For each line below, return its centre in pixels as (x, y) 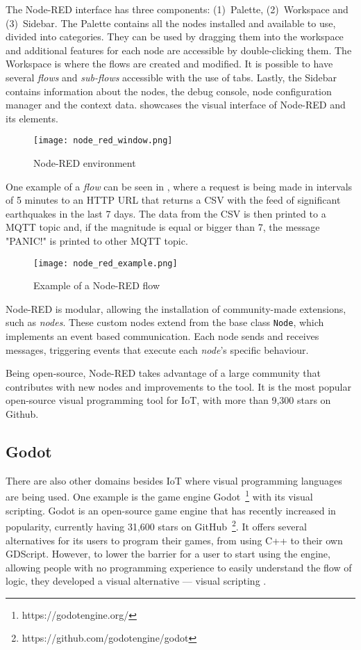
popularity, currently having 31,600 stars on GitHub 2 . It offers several (156, 525)
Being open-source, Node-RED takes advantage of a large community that (163, 373)
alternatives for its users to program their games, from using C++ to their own (174, 540)
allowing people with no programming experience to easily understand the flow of (179, 567)
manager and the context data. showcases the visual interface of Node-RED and (176, 105)
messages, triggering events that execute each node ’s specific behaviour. (157, 349)
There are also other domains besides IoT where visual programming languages (174, 480)
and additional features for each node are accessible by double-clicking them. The (179, 50)
